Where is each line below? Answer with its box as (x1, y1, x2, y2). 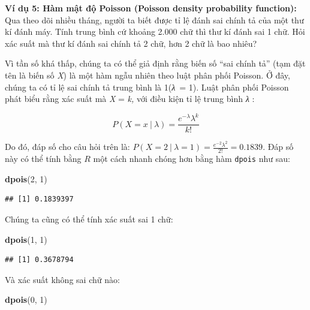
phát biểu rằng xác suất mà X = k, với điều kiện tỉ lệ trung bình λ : (5, 92, 255, 105)
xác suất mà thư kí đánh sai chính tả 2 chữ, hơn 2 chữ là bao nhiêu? (5, 37, 257, 49)
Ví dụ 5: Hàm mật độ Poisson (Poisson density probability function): (5, 2, 297, 14)
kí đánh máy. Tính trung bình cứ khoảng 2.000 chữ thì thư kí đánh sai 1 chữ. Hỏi (5, 25, 305, 38)
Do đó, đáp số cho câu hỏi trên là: (5, 140, 130, 153)
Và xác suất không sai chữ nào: (5, 273, 120, 285)
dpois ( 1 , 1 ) (5, 233, 47, 245)
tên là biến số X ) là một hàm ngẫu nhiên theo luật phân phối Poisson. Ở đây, (5, 68, 290, 81)
